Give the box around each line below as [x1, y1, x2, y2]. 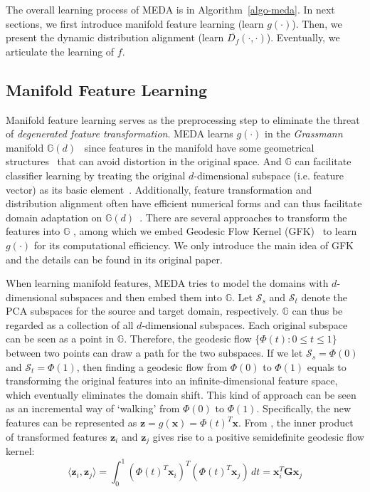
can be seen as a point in [6, 331, 115, 346]
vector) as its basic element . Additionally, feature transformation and [6, 182, 312, 197]
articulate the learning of [6, 43, 115, 58]
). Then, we [292, 16, 342, 31]
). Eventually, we [266, 30, 340, 45]
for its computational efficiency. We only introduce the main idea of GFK [33, 237, 354, 252]
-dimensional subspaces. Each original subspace [142, 317, 348, 332]
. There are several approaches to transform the [139, 209, 347, 224]
